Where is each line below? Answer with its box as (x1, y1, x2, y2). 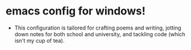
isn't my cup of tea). (14, 37, 65, 44)
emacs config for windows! (5, 4, 146, 18)
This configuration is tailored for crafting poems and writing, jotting (14, 24, 182, 31)
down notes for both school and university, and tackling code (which (14, 30, 186, 37)
